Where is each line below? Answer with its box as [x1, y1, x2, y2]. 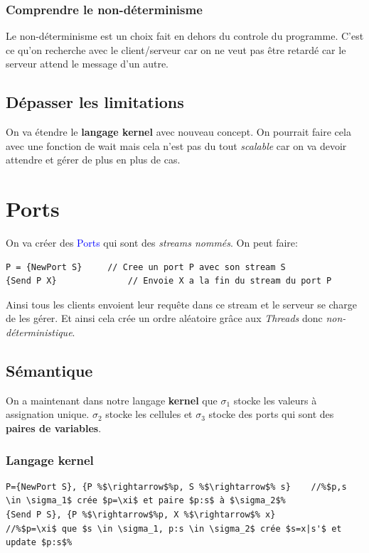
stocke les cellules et [105, 407, 193, 422]
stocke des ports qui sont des [208, 407, 334, 422]
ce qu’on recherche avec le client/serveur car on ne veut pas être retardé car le [6, 42, 346, 57]
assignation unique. [6, 407, 90, 422]
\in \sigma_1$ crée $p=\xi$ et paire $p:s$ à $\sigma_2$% [6, 495, 286, 506]
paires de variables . [6, 421, 102, 436]
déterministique [6, 325, 73, 340]
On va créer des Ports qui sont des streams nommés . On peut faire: [6, 235, 298, 250]
